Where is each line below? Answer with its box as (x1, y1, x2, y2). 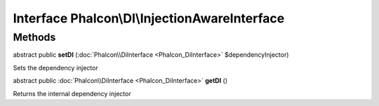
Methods (13, 31, 56, 44)
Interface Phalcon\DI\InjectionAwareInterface (13, 11, 285, 26)
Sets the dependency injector (13, 63, 98, 72)
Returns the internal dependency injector (13, 89, 131, 98)
